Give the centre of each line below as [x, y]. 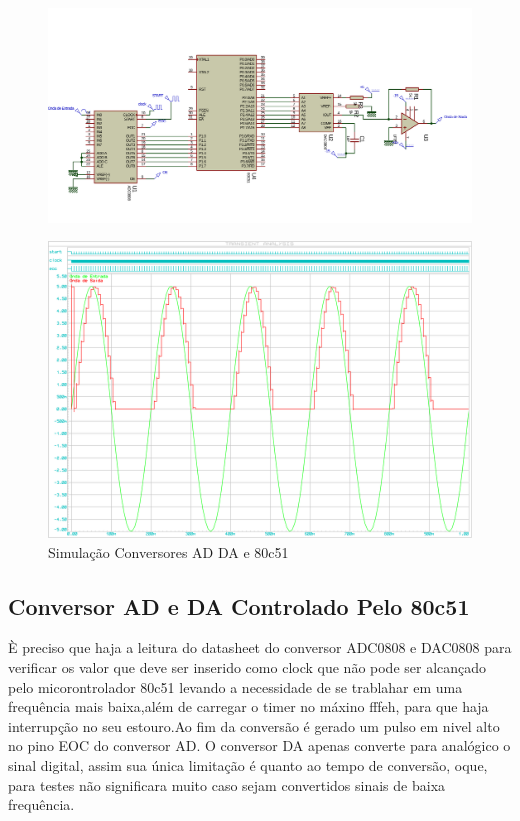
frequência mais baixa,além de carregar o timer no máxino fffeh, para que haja [248, 706]
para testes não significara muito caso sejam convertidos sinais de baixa [227, 784]
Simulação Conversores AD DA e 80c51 [168, 551]
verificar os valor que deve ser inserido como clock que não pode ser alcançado [247, 666]
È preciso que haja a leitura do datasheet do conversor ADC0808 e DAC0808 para [260, 647]
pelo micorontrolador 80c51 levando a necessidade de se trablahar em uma [235, 686]
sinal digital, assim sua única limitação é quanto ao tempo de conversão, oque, [248, 764]
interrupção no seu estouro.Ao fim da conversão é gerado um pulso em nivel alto [254, 725]
